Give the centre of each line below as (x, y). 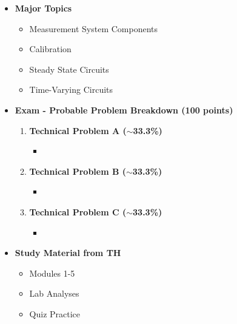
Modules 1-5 (52, 273)
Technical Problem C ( (78, 211)
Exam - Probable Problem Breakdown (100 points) (124, 110)
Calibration (50, 49)
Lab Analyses (54, 293)
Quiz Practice (55, 313)
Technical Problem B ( (78, 171)
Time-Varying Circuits (71, 89)
